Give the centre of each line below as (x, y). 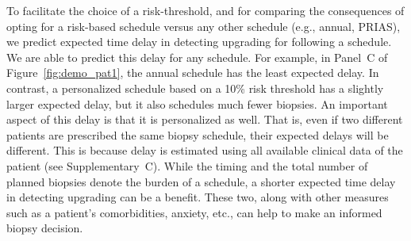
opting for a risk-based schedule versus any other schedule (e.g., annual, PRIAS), (204, 26)
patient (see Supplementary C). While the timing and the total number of (187, 165)
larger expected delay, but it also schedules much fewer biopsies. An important (197, 103)
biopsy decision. (45, 228)
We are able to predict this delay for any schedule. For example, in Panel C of (197, 57)
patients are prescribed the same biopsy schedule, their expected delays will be (198, 134)
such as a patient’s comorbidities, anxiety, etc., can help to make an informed (194, 212)
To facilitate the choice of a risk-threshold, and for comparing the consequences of (205, 10)
